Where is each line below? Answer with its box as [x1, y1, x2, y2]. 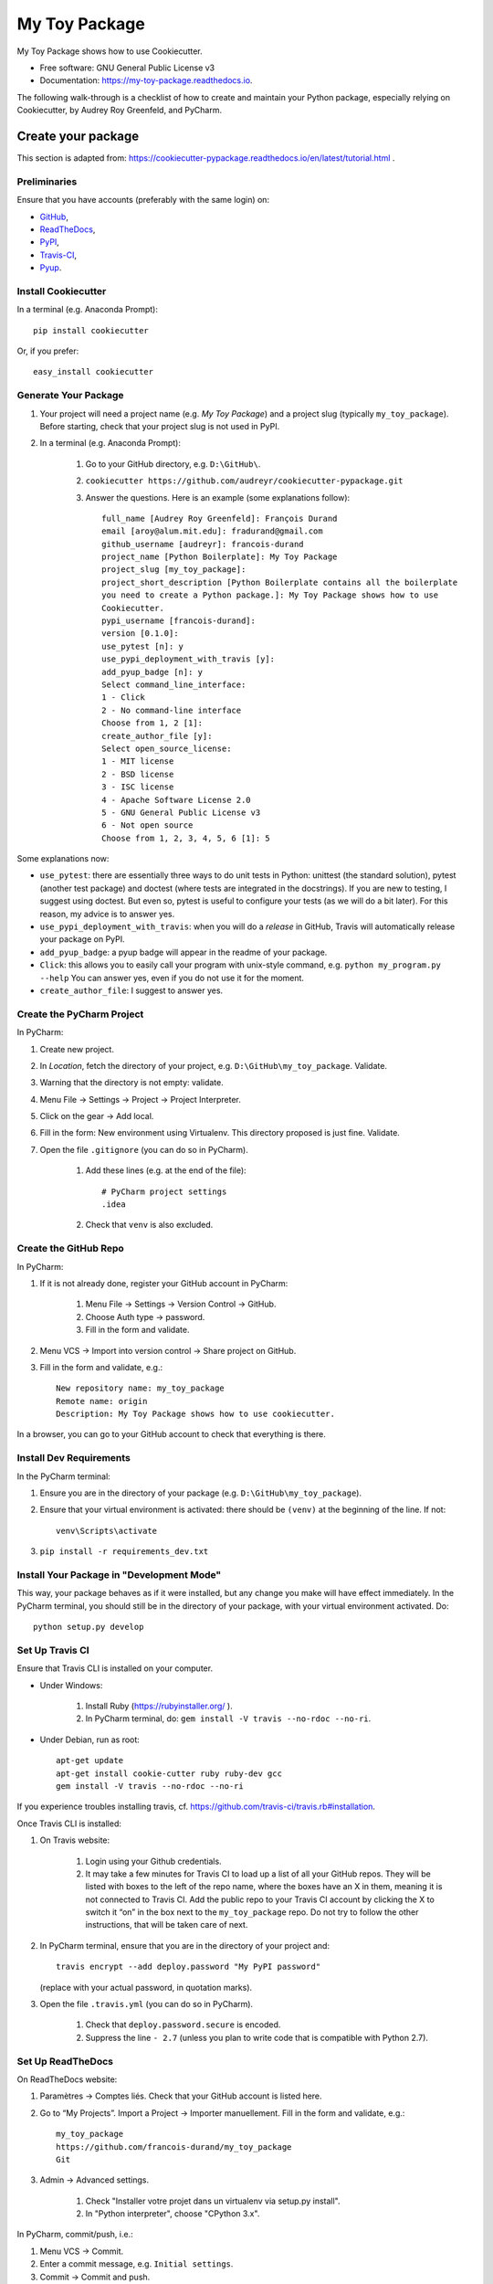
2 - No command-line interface [101, 704, 242, 715]
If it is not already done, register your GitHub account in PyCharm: [39, 1277, 288, 1288]
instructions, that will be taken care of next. [85, 1919, 248, 1930]
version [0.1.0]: [101, 629, 179, 639]
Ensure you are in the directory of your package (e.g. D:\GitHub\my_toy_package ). [39, 1487, 362, 1498]
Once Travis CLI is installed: [16, 1818, 122, 1829]
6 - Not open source [101, 820, 194, 830]
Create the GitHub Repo [16, 1242, 125, 1255]
